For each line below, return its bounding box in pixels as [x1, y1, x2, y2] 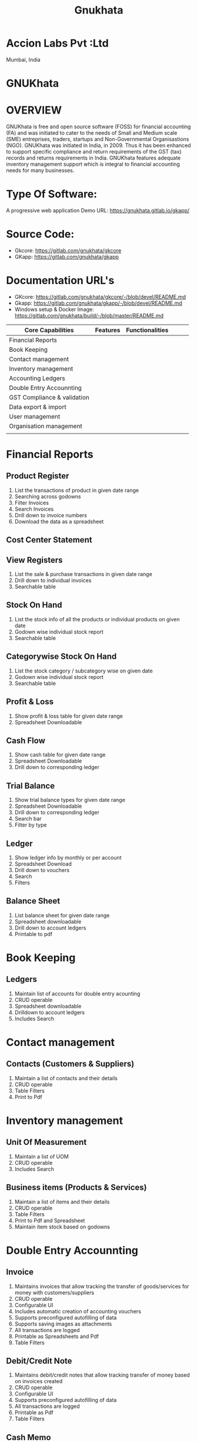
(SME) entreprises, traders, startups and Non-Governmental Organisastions [6, 136, 189, 143]
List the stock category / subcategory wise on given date [14, 667, 153, 674]
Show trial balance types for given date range [14, 797, 125, 804]
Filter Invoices [14, 499, 49, 506]
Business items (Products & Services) [6, 1183, 147, 1193]
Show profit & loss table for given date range [14, 712, 123, 720]
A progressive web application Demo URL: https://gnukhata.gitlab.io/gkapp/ [6, 207, 190, 214]
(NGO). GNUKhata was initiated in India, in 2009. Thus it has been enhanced [6, 142, 191, 149]
